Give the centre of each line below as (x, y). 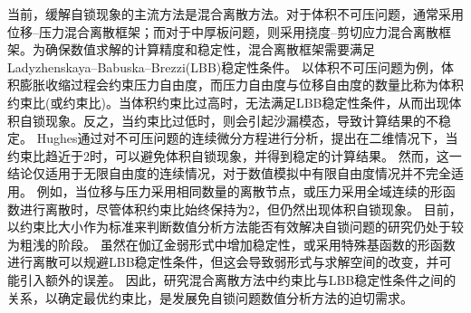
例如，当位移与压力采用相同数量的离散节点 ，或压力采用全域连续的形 (240, 190)
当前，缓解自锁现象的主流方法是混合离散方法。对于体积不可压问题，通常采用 (235, 14)
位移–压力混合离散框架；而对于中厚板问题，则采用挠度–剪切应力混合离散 (223, 31)
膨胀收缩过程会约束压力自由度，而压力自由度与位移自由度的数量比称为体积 (241, 85)
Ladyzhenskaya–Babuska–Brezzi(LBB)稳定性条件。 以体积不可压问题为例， (224, 66)
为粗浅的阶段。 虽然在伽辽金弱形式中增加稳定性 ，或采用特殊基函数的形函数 (231, 244)
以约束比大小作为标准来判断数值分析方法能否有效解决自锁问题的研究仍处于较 (235, 227)
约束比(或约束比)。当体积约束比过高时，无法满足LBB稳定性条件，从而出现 (228, 102)
